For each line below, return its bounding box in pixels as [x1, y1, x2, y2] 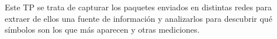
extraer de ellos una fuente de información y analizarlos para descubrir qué [5, 12, 272, 24]
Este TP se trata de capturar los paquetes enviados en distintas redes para [5, 1, 272, 13]
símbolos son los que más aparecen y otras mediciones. [5, 24, 200, 36]
